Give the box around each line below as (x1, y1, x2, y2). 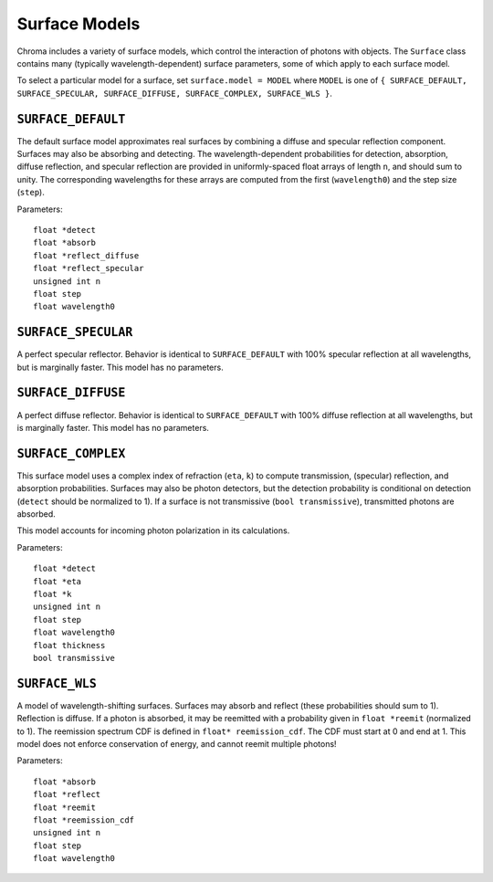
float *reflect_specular (33, 263, 144, 274)
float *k (33, 589, 72, 599)
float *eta (33, 576, 82, 586)
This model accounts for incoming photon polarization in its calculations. (16, 525, 290, 536)
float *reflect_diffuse (33, 250, 140, 260)
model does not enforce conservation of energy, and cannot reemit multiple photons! (16, 738, 337, 749)
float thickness (33, 640, 106, 650)
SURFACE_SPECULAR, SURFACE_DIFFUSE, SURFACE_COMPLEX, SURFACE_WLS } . (16, 88, 332, 99)
